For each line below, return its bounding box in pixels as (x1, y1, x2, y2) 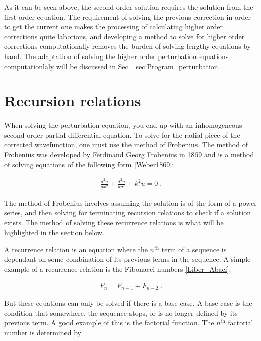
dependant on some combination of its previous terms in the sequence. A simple (4, 254, 251, 264)
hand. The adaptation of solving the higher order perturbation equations (4, 50, 229, 61)
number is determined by (4, 327, 81, 337)
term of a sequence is (161, 244, 227, 254)
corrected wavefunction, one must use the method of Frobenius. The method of (4, 139, 248, 150)
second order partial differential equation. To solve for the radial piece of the (4, 129, 240, 140)
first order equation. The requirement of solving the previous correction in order (4, 11, 251, 22)
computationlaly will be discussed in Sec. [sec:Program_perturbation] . (4, 61, 222, 71)
